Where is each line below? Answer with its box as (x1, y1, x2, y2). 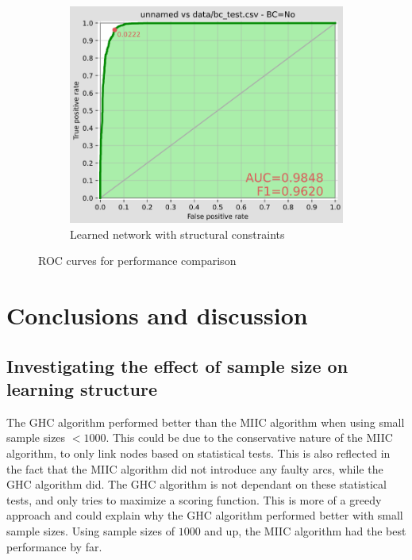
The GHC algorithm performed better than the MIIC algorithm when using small (6, 413, 405, 430)
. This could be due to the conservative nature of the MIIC (106, 429, 393, 446)
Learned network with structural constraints (70, 225, 285, 242)
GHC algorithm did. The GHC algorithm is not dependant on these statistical (6, 476, 387, 493)
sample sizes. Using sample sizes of (6, 522, 175, 539)
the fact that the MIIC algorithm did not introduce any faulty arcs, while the (6, 460, 383, 477)
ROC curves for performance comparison (38, 252, 237, 269)
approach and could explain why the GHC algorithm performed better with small (6, 507, 403, 524)
